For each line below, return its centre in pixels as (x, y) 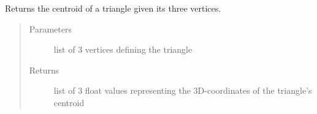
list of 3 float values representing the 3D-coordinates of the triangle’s (183, 90)
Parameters (50, 28)
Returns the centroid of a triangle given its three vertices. (113, 8)
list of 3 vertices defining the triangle (123, 49)
